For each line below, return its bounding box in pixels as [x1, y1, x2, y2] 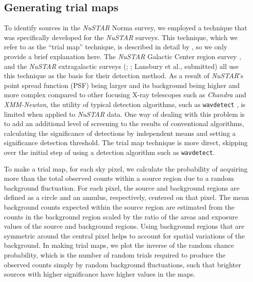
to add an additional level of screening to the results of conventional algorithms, [4, 118, 244, 129]
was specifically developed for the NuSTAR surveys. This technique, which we [4, 32, 238, 42]
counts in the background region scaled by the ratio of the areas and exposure [4, 211, 238, 221]
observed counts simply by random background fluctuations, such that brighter [4, 259, 241, 269]
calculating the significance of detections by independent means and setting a [4, 128, 236, 138]
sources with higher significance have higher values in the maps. [4, 269, 196, 279]
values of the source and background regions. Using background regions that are [4, 221, 245, 231]
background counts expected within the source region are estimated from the [4, 202, 235, 212]
